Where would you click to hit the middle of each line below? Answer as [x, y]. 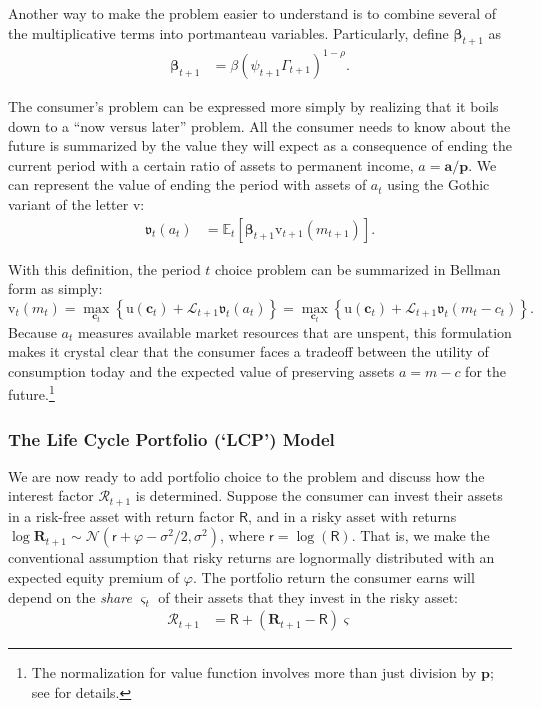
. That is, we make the [420, 535]
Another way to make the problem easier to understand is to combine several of [252, 13]
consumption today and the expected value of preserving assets [201, 370]
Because [32, 331]
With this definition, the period [104, 268]
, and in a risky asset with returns [352, 515]
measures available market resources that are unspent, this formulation [294, 331]
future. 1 [31, 392]
